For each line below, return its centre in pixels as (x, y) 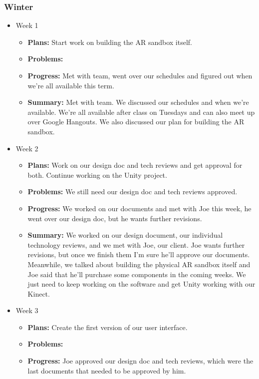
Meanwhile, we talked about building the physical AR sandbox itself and (139, 264)
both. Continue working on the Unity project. (97, 175)
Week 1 (27, 25)
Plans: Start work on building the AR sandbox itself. (110, 42)
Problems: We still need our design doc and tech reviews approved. (132, 191)
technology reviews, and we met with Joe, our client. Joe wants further (136, 244)
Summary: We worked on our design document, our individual (125, 235)
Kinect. (39, 293)
